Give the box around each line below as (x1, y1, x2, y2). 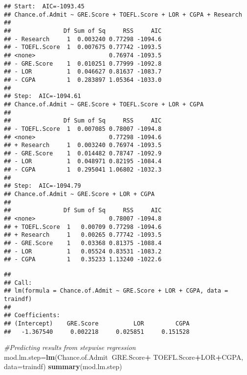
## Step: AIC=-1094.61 (4, 93, 81, 100)
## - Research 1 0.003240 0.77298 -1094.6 (4, 35, 162, 43)
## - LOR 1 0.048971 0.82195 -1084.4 (4, 158, 162, 165)
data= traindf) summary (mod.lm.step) (4, 361, 122, 372)
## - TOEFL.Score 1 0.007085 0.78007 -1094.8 (4, 125, 162, 132)
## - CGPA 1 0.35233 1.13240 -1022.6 (4, 256, 162, 263)
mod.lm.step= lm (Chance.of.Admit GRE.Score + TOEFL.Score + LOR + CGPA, (4, 351, 244, 362)
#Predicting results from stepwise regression (4, 342, 136, 352)
